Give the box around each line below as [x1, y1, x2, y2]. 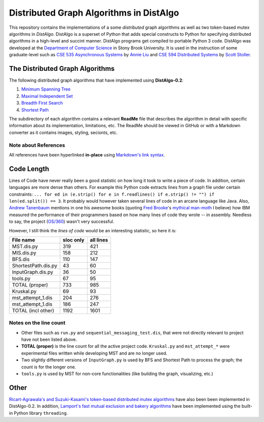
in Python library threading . [9, 410, 68, 416]
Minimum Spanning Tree [21, 86, 71, 92]
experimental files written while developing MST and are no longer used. [21, 350, 168, 356]
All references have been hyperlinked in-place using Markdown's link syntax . [9, 152, 165, 157]
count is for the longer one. [21, 364, 76, 370]
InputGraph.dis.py [12, 268, 53, 275]
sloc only [63, 236, 85, 243]
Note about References [9, 142, 66, 149]
